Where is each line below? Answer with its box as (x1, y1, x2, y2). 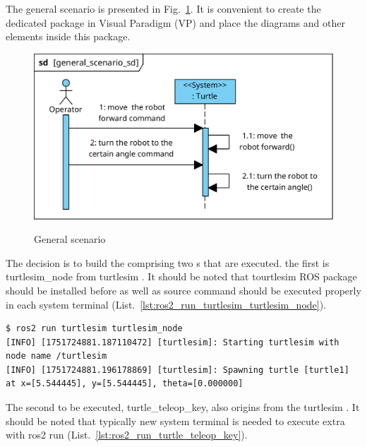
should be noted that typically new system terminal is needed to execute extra (6, 413, 345, 428)
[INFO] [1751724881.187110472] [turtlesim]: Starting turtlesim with (6, 337, 339, 347)
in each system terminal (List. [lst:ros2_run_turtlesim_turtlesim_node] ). (6, 297, 327, 311)
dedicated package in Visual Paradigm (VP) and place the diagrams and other (6, 15, 345, 30)
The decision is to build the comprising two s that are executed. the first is (6, 255, 330, 270)
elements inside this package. (6, 29, 131, 44)
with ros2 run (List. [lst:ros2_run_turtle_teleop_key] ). (6, 427, 248, 442)
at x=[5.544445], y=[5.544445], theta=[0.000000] (6, 379, 243, 389)
